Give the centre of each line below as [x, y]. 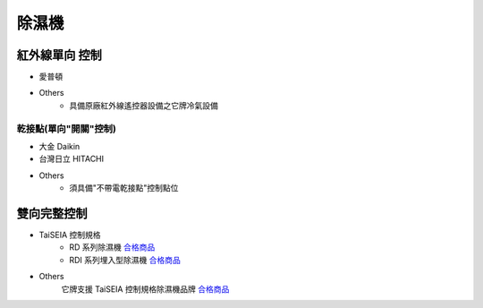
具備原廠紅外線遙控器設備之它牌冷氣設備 [144, 105]
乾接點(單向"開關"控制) [66, 128]
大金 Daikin [59, 146]
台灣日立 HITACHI [72, 159]
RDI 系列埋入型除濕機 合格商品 [125, 260]
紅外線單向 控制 [59, 55]
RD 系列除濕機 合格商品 [112, 247]
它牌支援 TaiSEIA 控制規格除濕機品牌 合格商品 [145, 289]
